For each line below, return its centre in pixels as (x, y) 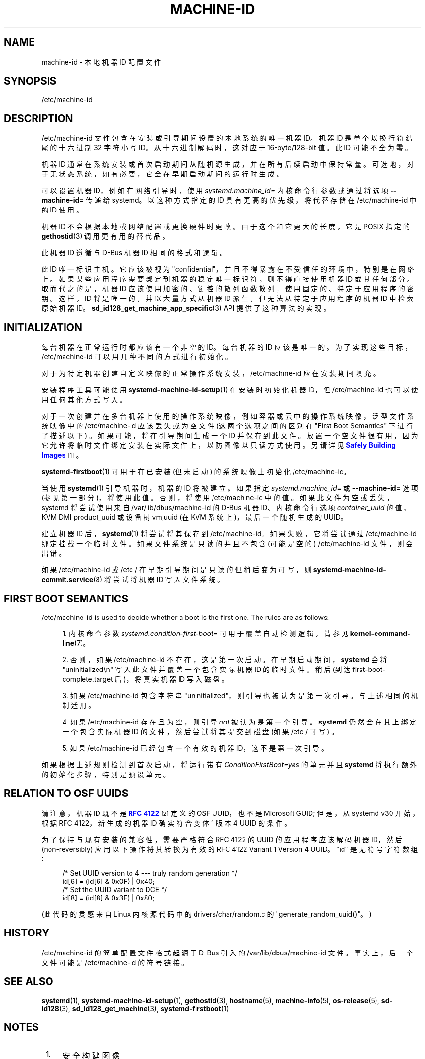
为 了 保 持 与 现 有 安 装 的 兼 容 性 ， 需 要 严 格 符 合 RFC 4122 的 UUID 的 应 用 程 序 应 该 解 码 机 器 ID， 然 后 (222, 839)
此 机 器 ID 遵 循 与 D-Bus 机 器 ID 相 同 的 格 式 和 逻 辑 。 (134, 253)
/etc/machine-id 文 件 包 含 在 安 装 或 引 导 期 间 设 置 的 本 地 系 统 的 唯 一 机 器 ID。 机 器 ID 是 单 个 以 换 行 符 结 (227, 138)
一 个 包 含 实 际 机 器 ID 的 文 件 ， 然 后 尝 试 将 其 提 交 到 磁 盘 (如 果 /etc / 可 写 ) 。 (200, 731)
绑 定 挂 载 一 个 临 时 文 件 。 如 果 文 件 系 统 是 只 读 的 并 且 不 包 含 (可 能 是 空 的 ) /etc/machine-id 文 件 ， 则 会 (227, 544)
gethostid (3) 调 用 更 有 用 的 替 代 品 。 (105, 236)
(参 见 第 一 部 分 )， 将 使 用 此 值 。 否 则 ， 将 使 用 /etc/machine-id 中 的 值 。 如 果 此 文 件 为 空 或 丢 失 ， (217, 498)
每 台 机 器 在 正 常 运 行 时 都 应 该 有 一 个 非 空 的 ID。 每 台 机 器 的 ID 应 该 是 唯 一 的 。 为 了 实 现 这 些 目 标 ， (227, 347)
